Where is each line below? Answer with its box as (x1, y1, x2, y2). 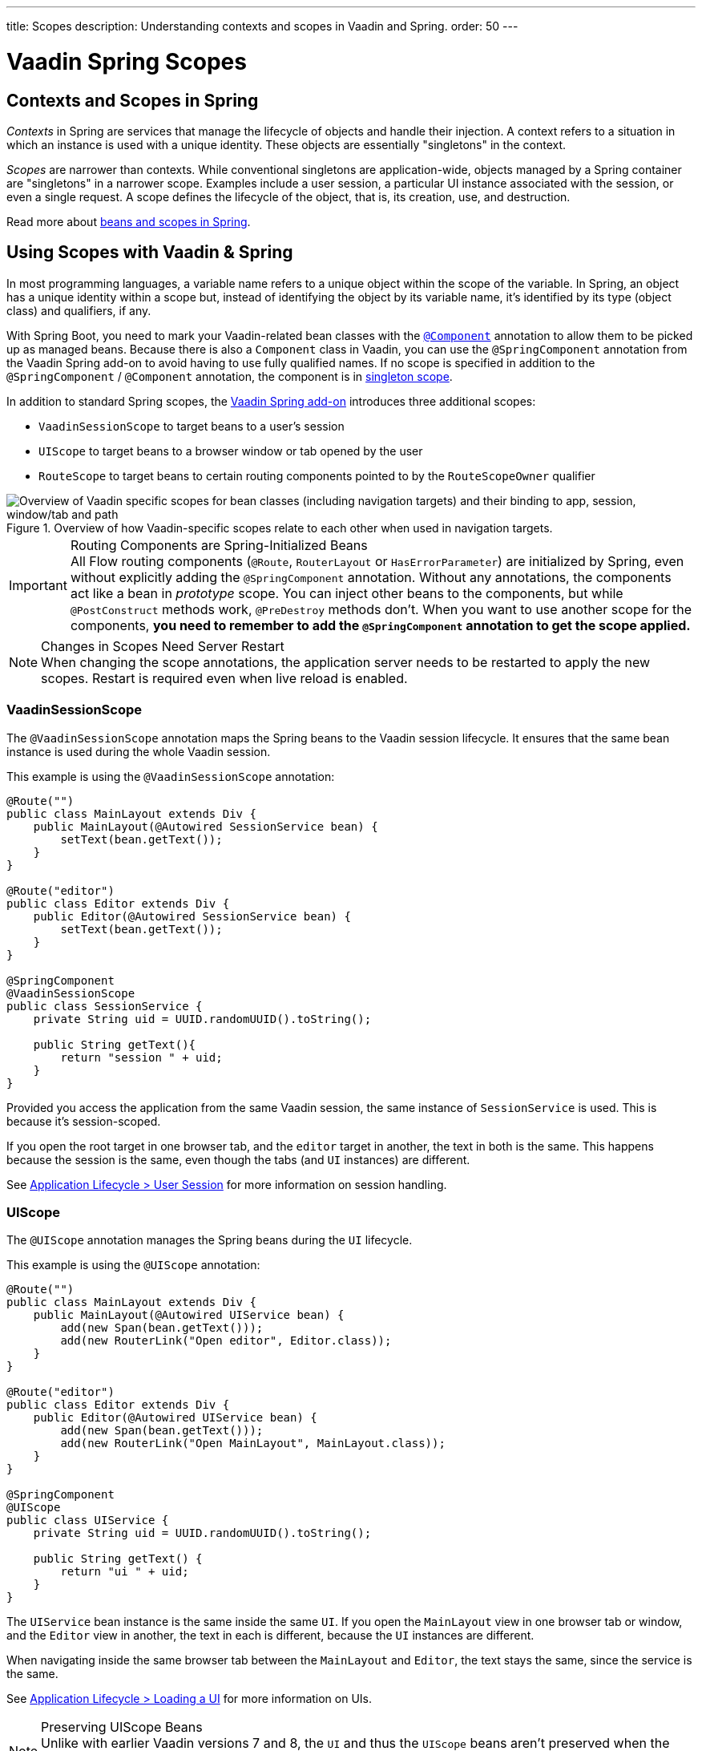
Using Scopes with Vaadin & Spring (6, 242, 293, 263)
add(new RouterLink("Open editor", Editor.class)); (60, 1334, 392, 1348)
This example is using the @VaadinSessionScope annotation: (6, 769, 335, 783)
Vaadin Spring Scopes (6, 47, 247, 75)
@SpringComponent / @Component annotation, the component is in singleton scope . (6, 369, 453, 383)
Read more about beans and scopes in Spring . (6, 214, 251, 228)
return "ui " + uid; (60, 1565, 189, 1579)
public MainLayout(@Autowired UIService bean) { (33, 1308, 345, 1322)
